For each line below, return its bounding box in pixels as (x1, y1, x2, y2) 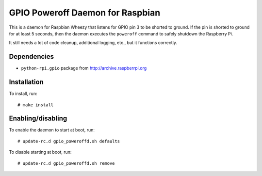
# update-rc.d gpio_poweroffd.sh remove (17, 160, 115, 166)
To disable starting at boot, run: (9, 149, 72, 155)
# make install (17, 102, 54, 108)
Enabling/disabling (9, 114, 67, 123)
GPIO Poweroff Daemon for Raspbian (9, 7, 161, 18)
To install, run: (9, 91, 37, 96)
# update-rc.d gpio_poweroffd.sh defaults (17, 138, 120, 144)
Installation (9, 78, 44, 86)
